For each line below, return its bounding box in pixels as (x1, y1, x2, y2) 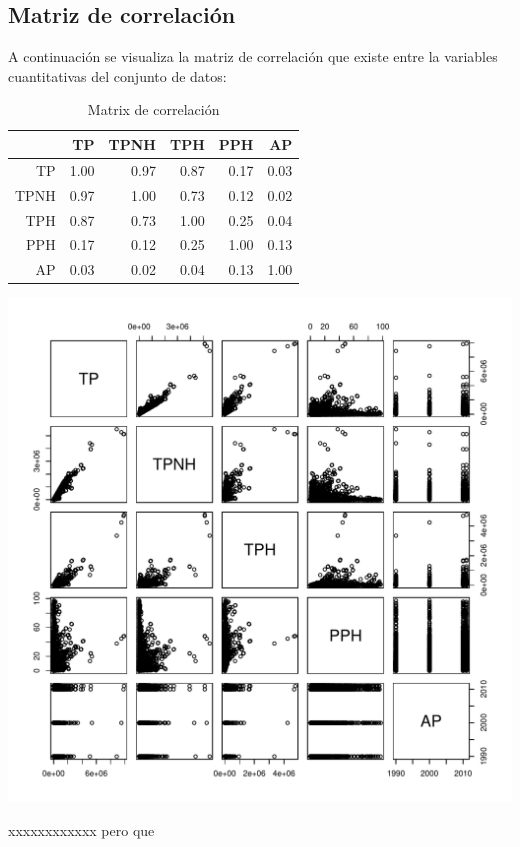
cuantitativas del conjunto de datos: (8, 65, 227, 86)
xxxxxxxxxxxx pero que (8, 819, 155, 840)
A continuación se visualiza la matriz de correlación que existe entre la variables (8, 46, 498, 67)
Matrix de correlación (87, 99, 220, 120)
